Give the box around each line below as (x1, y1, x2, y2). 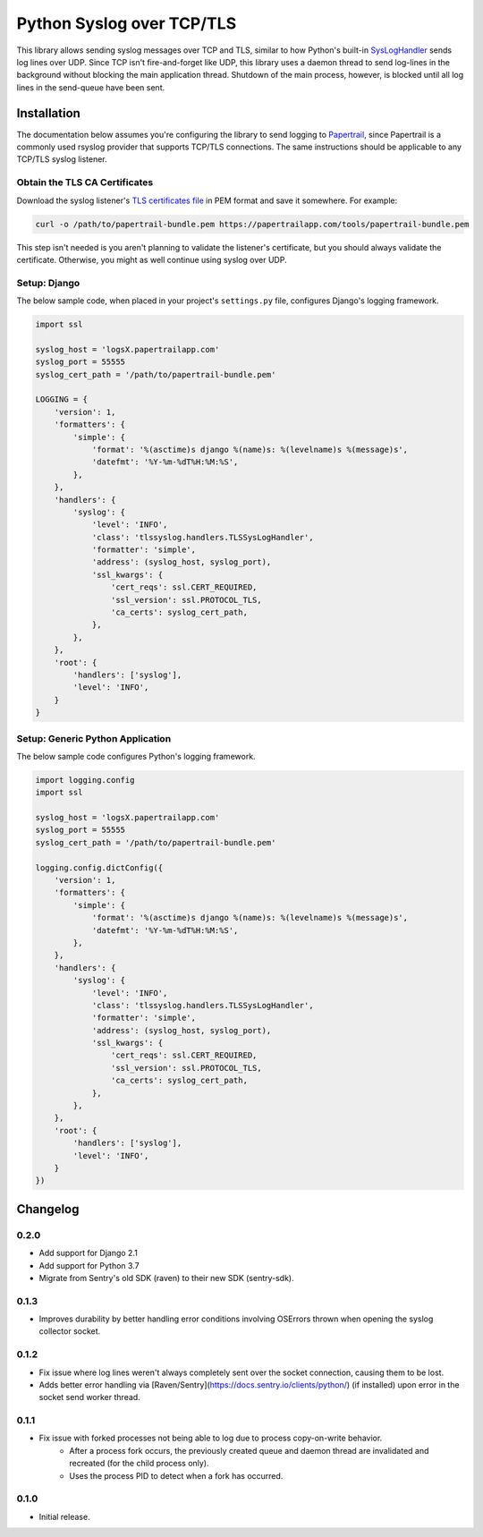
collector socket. (38, 1326, 101, 1337)
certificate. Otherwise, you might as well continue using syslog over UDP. (16, 254, 287, 265)
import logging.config (35, 775, 135, 785)
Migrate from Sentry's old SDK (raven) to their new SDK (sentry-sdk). (38, 1272, 294, 1283)
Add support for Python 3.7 (38, 1260, 140, 1270)
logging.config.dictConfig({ (35, 862, 164, 872)
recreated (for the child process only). (69, 1458, 209, 1469)
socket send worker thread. (38, 1392, 140, 1403)
